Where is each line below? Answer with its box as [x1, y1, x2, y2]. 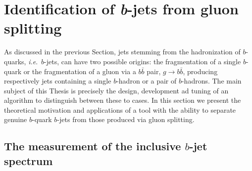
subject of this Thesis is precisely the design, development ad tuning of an [4, 85, 229, 95]
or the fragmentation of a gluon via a [23, 66, 136, 76]
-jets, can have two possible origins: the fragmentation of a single [44, 56, 241, 66]
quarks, [4, 56, 26, 66]
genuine [4, 114, 27, 125]
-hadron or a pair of [116, 76, 177, 86]
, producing [183, 66, 218, 76]
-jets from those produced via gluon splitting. [57, 114, 195, 125]
